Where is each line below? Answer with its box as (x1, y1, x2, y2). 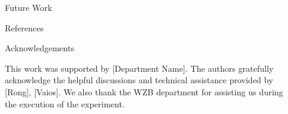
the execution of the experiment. (5, 97, 125, 110)
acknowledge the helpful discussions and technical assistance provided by (5, 74, 274, 86)
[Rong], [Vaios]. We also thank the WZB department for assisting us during (5, 85, 283, 98)
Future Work (5, 1, 52, 13)
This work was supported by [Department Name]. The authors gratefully (5, 62, 274, 74)
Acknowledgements (5, 42, 75, 54)
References (5, 21, 44, 34)
